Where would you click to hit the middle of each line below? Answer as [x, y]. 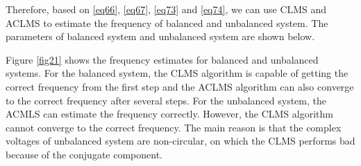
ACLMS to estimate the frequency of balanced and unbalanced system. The [167, 22]
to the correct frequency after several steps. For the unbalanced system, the [166, 100]
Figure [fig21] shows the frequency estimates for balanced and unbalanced [162, 59]
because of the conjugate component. [84, 154]
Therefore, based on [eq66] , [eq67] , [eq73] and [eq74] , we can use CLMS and [166, 9]
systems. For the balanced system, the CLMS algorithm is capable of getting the [177, 73]
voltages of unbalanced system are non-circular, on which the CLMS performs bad [180, 141]
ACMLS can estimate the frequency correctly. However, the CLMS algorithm [169, 114]
